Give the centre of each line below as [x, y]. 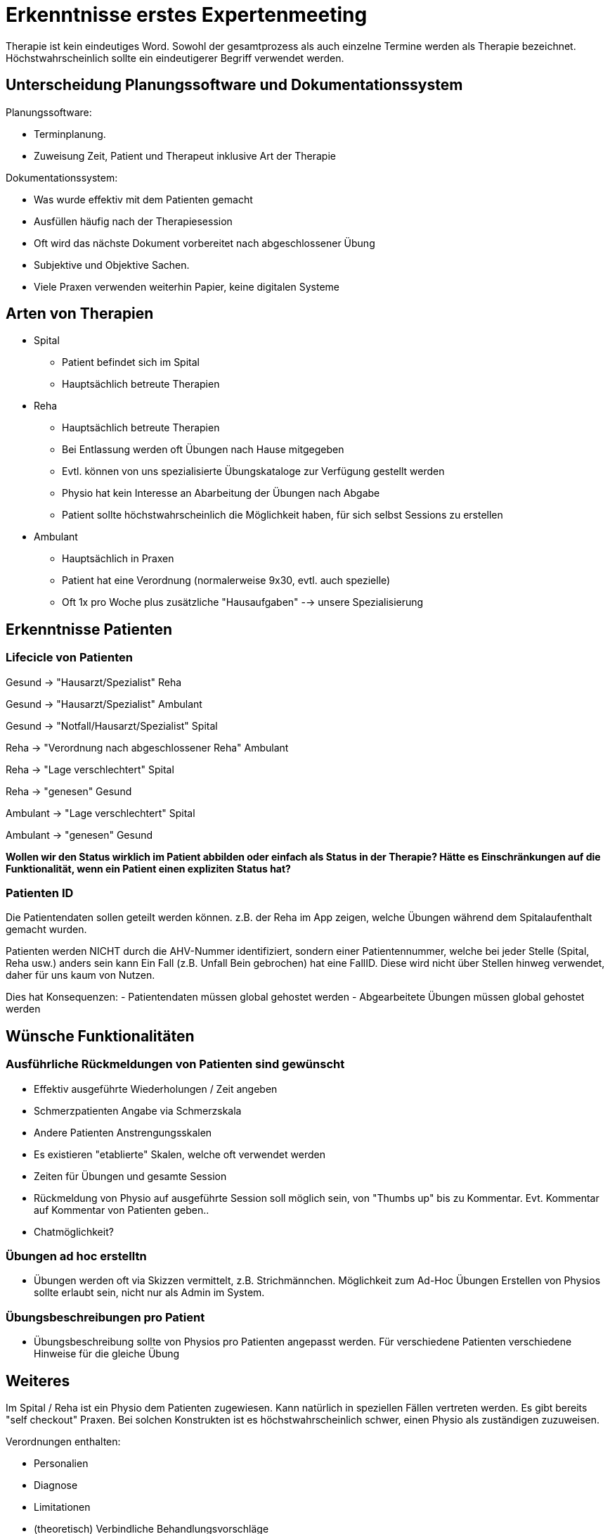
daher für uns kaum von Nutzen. [80, 975]
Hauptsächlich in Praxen [118, 559]
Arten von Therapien [80, 314]
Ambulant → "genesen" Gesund [79, 835]
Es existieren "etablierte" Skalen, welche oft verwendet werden [180, 1154]
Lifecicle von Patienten [69, 658]
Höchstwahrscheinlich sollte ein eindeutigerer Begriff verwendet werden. [175, 58]
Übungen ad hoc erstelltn [76, 1256]
